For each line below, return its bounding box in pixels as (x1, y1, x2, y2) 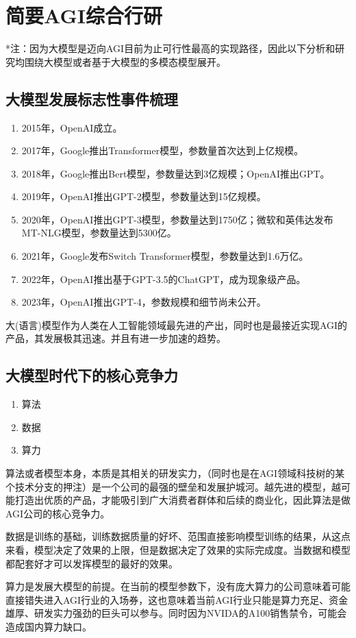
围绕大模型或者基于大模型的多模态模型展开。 (24, 54, 226, 69)
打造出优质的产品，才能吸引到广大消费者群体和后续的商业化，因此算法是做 (14, 493, 351, 507)
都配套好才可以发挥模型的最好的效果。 (5, 556, 178, 570)
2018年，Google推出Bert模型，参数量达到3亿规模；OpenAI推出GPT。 (21, 166, 330, 180)
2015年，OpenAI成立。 (21, 120, 123, 134)
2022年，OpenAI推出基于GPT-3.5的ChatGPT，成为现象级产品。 (21, 271, 306, 286)
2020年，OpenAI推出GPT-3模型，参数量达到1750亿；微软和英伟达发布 (21, 212, 333, 226)
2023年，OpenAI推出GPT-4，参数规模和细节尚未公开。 (21, 295, 266, 309)
